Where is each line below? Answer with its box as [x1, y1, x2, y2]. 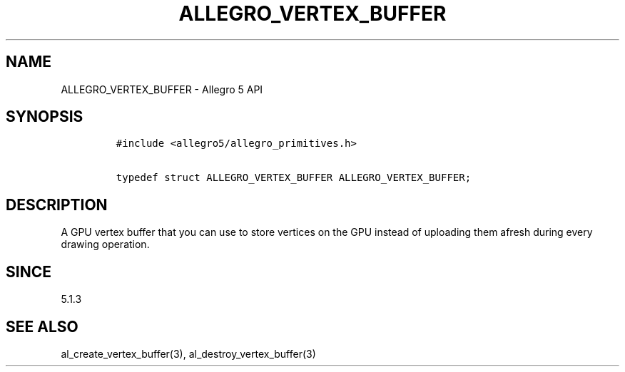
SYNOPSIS [6, 108, 83, 126]
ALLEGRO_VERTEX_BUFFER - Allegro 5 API [61, 83, 263, 95]
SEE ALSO [6, 317, 78, 336]
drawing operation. [61, 238, 150, 251]
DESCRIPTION [6, 195, 108, 214]
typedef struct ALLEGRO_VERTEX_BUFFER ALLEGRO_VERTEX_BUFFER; [116, 172, 472, 184]
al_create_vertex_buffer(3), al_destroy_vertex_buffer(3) [61, 347, 316, 360]
